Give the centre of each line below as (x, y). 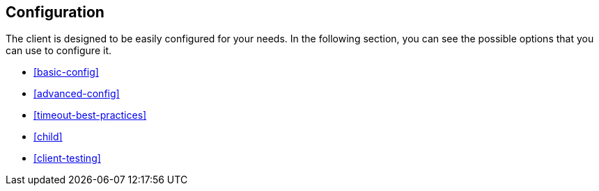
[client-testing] (67, 158)
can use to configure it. (59, 51)
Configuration (55, 12)
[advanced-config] (77, 94)
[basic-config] (66, 72)
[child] (48, 137)
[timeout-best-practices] (90, 115)
